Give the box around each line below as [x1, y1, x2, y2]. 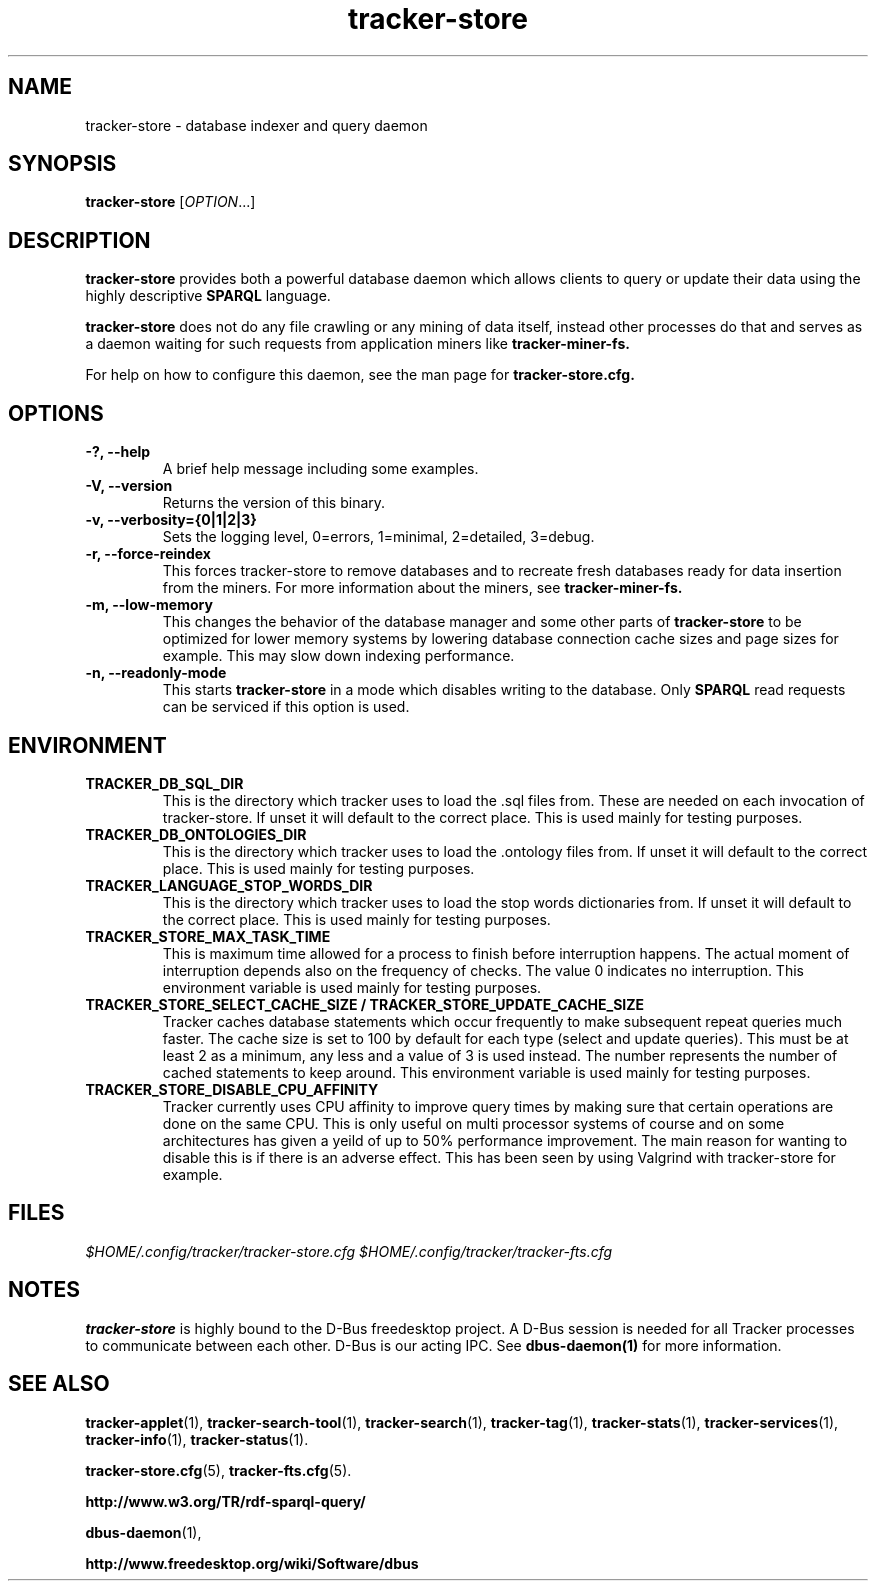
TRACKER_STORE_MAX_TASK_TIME [85, 927, 331, 945]
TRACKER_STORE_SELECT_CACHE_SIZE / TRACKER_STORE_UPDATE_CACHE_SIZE [85, 995, 645, 1013]
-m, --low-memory [85, 596, 213, 614]
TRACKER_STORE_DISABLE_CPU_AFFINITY [85, 1080, 379, 1098]
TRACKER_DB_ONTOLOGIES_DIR [85, 825, 307, 843]
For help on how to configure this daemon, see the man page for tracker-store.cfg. [85, 366, 635, 384]
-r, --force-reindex [85, 545, 211, 563]
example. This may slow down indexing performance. [162, 647, 515, 665]
